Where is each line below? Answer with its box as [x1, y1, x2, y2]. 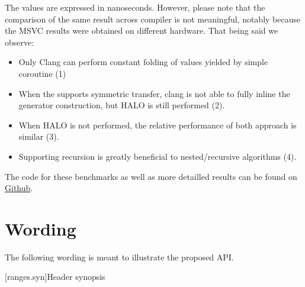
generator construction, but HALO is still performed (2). [18, 99, 225, 111]
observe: [5, 36, 34, 48]
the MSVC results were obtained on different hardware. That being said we [5, 24, 278, 37]
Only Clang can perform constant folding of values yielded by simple [18, 56, 268, 68]
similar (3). [18, 130, 59, 143]
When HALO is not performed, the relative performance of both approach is [18, 118, 297, 131]
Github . [5, 182, 33, 194]
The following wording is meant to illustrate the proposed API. [5, 250, 234, 263]
